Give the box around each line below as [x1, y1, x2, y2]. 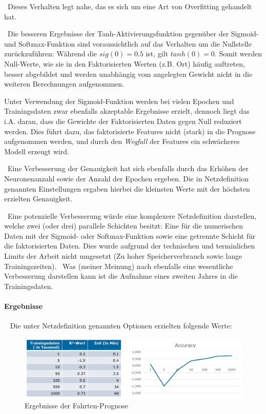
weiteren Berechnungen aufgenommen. [4, 78, 124, 89]
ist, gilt [146, 48, 169, 59]
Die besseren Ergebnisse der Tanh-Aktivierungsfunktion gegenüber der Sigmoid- [7, 28, 259, 39]
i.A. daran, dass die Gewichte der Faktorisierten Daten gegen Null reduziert [4, 115, 242, 126]
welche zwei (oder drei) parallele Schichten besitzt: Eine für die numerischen [4, 220, 243, 231]
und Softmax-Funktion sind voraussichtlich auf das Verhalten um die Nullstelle [4, 38, 252, 49]
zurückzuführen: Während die [4, 48, 97, 59]
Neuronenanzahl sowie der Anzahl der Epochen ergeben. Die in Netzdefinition [4, 173, 249, 183]
